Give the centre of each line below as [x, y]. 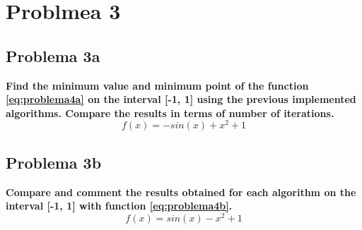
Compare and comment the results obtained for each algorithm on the [181, 192]
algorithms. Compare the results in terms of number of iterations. [170, 113]
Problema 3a [53, 55]
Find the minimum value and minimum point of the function [157, 85]
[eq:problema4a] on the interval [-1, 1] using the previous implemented [181, 99]
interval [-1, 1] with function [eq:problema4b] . [119, 206]
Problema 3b [54, 162]
